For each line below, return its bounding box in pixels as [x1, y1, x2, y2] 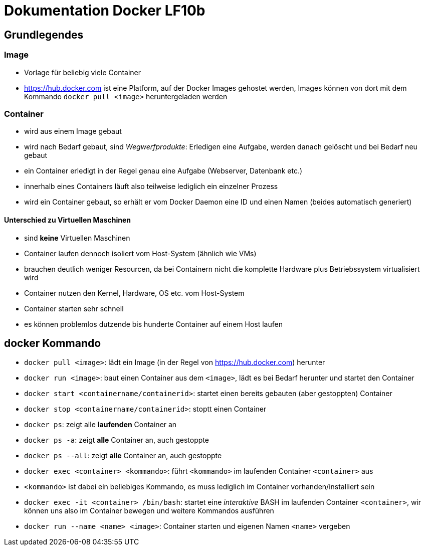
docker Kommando [4, 336, 101, 349]
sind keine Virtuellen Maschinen [24, 233, 130, 242]
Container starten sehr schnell [24, 304, 124, 313]
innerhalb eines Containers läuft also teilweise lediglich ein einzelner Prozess [24, 182, 278, 191]
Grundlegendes [4, 28, 84, 41]
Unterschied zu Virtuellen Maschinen [4, 215, 131, 224]
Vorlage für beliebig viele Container [24, 68, 141, 77]
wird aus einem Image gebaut [24, 127, 122, 136]
